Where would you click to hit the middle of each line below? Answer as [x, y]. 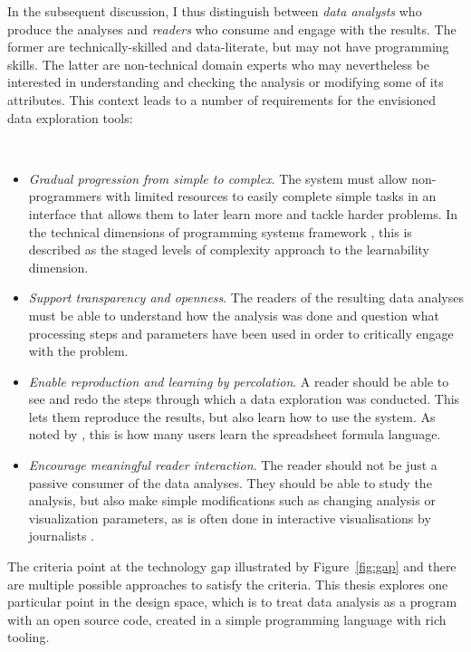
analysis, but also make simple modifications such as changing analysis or [232, 500]
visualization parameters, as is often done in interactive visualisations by [230, 518]
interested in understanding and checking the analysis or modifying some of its [226, 82]
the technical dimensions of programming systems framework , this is [220, 231]
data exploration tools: [70, 117]
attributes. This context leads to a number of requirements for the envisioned [222, 99]
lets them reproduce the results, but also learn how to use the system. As [232, 416]
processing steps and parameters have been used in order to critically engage [241, 333]
